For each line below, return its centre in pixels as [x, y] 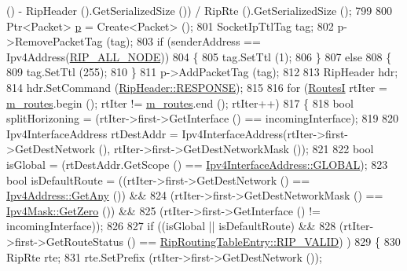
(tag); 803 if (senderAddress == [183, 41]
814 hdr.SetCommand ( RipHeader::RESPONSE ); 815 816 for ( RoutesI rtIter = [197, 87]
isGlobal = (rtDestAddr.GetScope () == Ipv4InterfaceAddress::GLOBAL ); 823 [197, 164]
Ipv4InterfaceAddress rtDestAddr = [92, 133]
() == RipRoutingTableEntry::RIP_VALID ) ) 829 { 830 [264, 241]
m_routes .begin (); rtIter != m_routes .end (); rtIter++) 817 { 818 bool [180, 103]
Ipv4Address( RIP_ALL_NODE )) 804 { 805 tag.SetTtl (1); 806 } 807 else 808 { [199, 56]
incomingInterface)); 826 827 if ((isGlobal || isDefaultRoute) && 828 [171, 226]
